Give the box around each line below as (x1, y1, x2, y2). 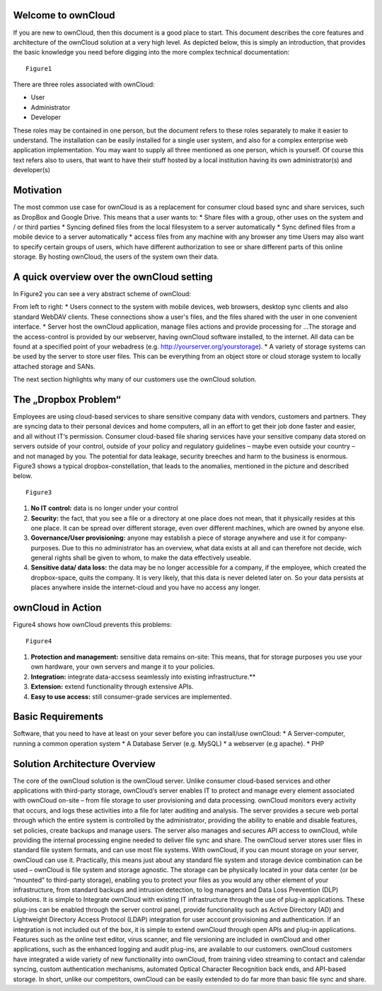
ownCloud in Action (13, 602, 102, 614)
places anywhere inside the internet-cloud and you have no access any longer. (30, 583, 261, 591)
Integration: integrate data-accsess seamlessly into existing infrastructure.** (30, 672, 256, 681)
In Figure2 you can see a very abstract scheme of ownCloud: (13, 289, 191, 298)
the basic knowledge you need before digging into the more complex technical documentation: (13, 48, 290, 57)
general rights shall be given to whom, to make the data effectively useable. (30, 553, 251, 562)
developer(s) (13, 166, 51, 174)
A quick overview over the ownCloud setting (13, 271, 214, 283)
